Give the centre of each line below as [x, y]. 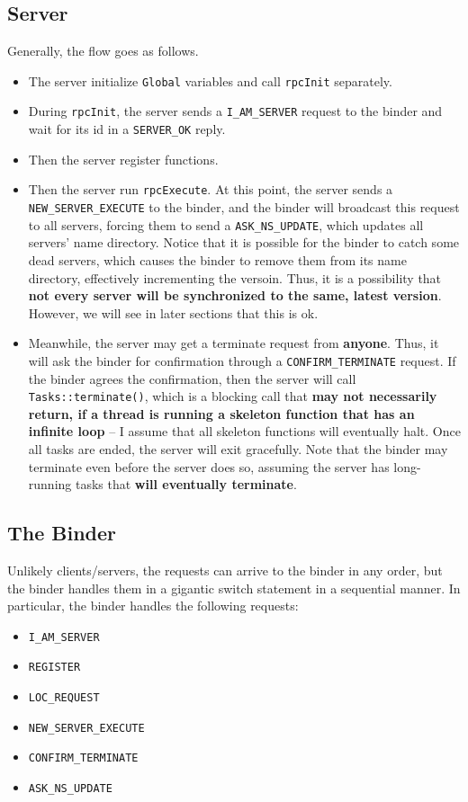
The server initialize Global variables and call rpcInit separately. [210, 80]
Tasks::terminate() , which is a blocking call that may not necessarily [233, 396]
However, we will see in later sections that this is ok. [173, 312]
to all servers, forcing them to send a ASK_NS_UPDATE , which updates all [226, 224]
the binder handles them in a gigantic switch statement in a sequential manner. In [234, 588]
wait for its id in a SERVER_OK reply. [127, 129]
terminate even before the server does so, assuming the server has [209, 466]
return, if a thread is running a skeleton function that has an [221, 413]
